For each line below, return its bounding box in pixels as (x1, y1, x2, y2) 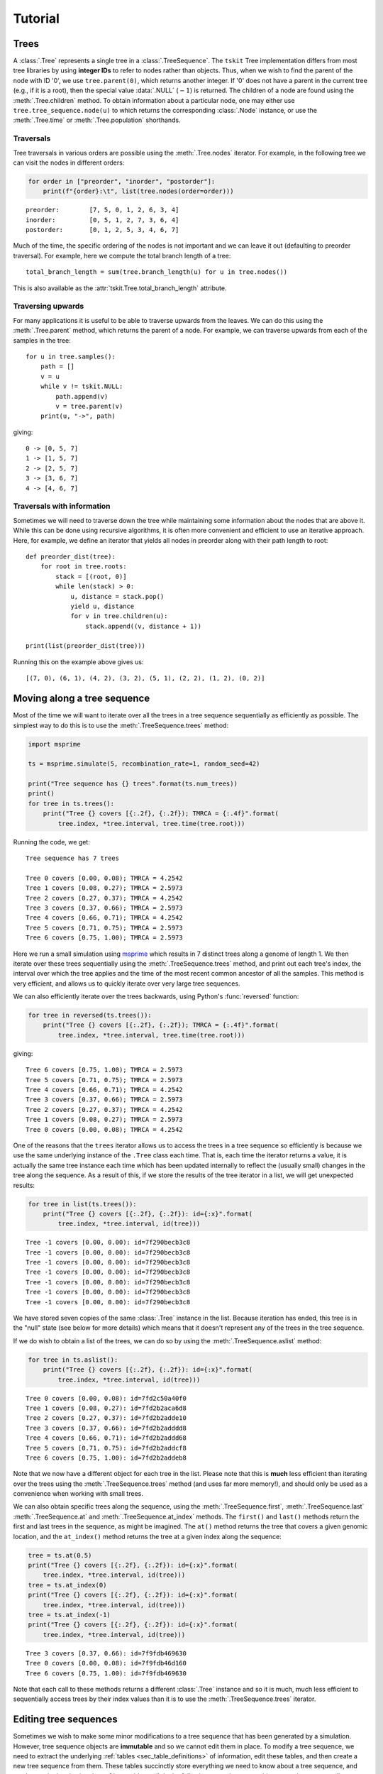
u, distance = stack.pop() (70, 593, 165, 600)
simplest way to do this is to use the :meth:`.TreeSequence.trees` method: (13, 721, 229, 729)
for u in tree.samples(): (26, 352, 116, 360)
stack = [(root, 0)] (55, 572, 127, 580)
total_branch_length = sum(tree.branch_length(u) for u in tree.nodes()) (26, 268, 288, 276)
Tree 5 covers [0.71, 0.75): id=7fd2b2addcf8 (26, 1444, 187, 1452)
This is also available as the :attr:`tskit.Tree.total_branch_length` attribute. (13, 284, 227, 292)
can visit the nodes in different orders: (13, 158, 125, 167)
